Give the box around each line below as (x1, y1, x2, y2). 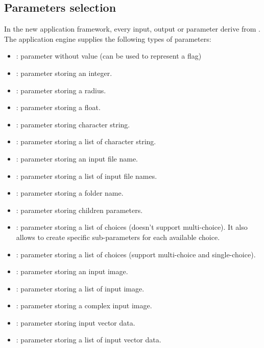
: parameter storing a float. (16, 102, 101, 113)
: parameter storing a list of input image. (16, 283, 145, 293)
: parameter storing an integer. (16, 67, 112, 78)
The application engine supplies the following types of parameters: (4, 33, 211, 44)
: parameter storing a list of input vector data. (16, 334, 161, 345)
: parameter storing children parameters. (16, 204, 143, 215)
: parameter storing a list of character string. (16, 136, 156, 147)
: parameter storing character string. (16, 119, 130, 129)
